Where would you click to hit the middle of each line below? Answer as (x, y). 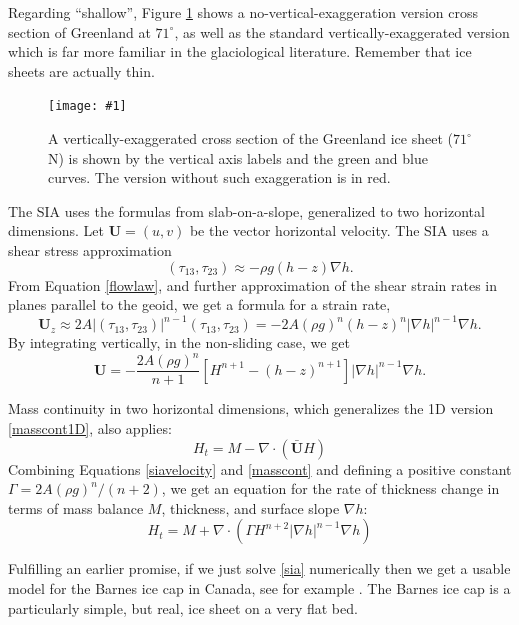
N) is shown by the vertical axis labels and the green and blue (238, 157)
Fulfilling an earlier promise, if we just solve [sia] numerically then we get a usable (259, 568)
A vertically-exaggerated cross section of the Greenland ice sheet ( (250, 138)
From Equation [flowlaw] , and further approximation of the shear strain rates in (253, 284)
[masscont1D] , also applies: (90, 428)
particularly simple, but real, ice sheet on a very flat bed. (183, 607)
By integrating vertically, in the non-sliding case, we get (179, 342)
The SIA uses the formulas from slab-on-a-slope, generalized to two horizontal (246, 210)
